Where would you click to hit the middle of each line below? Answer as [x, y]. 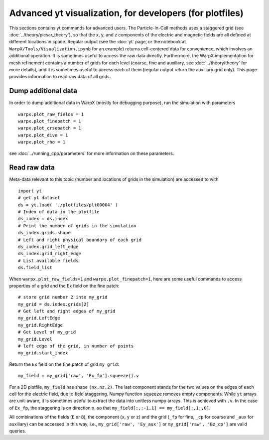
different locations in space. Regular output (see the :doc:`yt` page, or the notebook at [98, 42]
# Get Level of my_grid [47, 332]
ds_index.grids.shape [44, 233]
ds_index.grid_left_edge [48, 246]
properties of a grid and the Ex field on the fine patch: [64, 286]
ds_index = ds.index [43, 219]
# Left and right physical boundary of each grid [80, 240]
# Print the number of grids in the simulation [77, 226]
